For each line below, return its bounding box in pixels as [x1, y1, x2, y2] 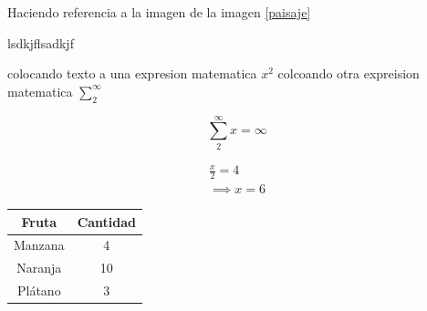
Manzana [14, 235, 65, 254]
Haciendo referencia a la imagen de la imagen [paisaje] [7, 3, 311, 21]
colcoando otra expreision [277, 64, 420, 83]
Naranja [16, 258, 62, 277]
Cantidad [77, 212, 137, 231]
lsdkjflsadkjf [7, 33, 74, 52]
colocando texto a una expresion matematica [7, 64, 257, 83]
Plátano [16, 281, 61, 300]
